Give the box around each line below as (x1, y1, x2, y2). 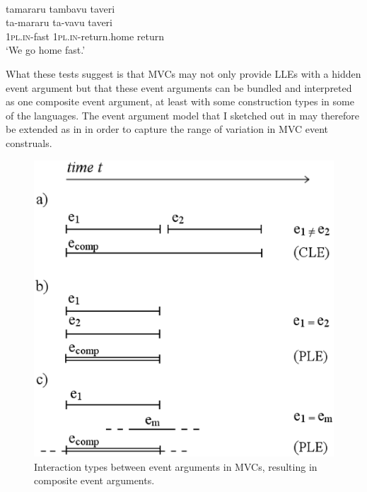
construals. (6, 135, 52, 150)
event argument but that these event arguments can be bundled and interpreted (6, 80, 352, 95)
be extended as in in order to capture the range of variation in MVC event (6, 122, 329, 136)
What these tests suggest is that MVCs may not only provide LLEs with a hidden (6, 66, 361, 81)
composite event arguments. (34, 473, 155, 488)
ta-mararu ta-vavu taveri (6, 15, 113, 30)
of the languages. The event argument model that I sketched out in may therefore (6, 107, 359, 122)
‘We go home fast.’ (6, 42, 86, 57)
